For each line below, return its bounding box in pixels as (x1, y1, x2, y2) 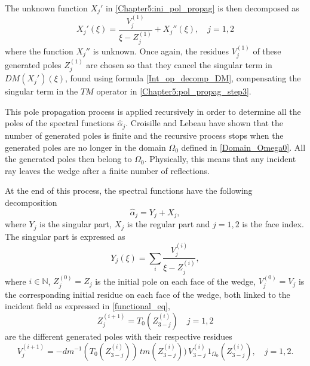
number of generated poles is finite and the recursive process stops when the (5, 129, 284, 141)
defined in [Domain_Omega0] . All (181, 141, 306, 153)
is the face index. (242, 218, 304, 230)
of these (253, 44, 281, 57)
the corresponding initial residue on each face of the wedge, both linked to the (5, 288, 290, 300)
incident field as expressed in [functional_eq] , (5, 300, 170, 312)
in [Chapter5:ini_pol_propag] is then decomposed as (105, 2, 299, 14)
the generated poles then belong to (5, 152, 132, 165)
